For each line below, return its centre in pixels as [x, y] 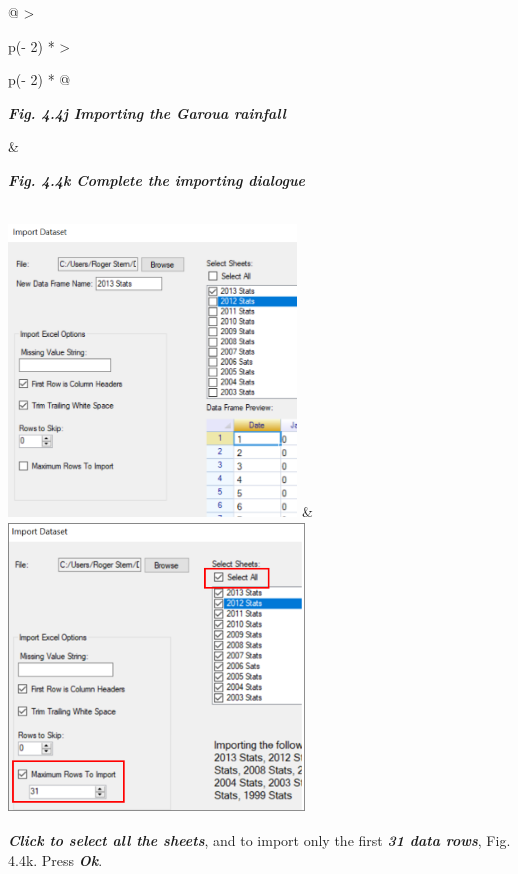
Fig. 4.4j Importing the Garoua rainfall [147, 112]
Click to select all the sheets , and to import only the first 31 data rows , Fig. [259, 840]
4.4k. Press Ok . [55, 859]
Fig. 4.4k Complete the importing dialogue [157, 179]
